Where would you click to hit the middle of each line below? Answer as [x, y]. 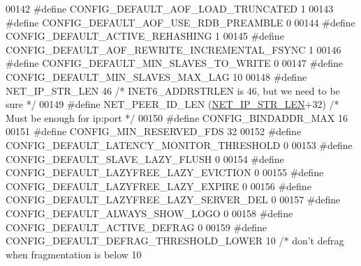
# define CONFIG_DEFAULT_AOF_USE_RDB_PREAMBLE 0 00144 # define [180, 22]
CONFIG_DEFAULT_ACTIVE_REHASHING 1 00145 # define [145, 36]
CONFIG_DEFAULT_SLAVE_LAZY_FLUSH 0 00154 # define [145, 158]
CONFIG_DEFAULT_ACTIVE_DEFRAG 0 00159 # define [136, 227]
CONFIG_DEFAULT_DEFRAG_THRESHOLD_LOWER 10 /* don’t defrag [175, 241]
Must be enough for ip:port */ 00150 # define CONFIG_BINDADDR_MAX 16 [177, 117]
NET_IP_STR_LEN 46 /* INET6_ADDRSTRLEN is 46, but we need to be [173, 90]
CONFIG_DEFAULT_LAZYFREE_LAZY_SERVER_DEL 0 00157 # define [173, 199]
